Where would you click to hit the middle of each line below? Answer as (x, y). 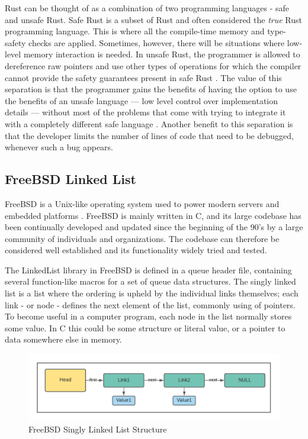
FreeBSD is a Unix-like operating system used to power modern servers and (142, 203)
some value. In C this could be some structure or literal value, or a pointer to (145, 327)
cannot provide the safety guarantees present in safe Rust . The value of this (143, 77)
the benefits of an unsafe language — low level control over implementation (142, 100)
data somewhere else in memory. (63, 339)
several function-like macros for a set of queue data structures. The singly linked (150, 281)
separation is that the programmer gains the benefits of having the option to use (151, 89)
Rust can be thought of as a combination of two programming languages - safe (147, 8)
